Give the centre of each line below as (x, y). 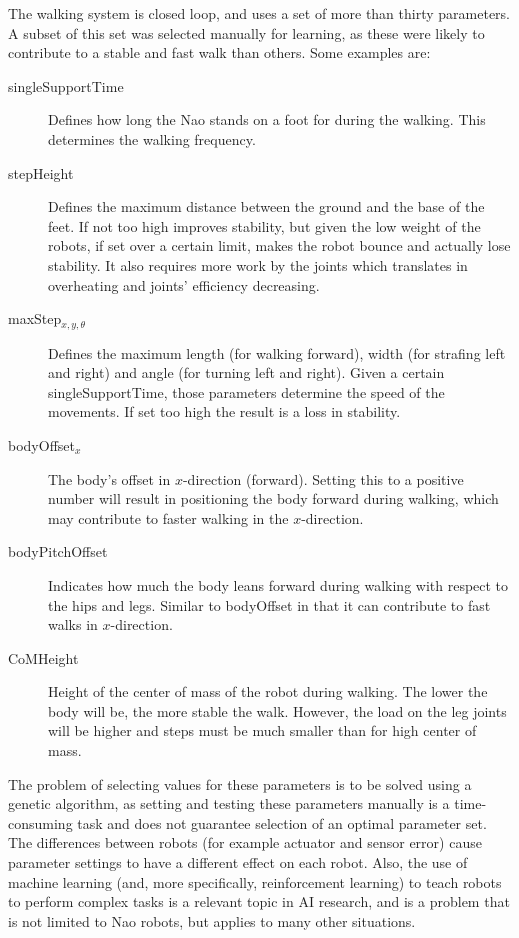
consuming (40, 822)
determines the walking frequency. (152, 138)
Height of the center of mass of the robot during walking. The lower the (268, 691)
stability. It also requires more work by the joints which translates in (258, 264)
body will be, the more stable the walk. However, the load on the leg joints (277, 710)
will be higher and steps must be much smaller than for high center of (262, 730)
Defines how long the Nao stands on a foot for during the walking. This (267, 119)
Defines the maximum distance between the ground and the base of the (266, 206)
